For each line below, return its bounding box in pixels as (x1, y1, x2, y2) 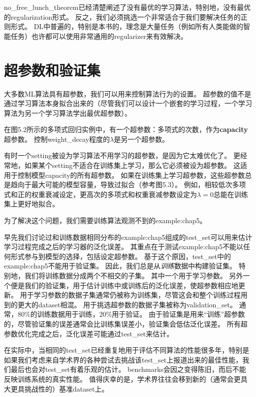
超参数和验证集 (4, 60, 101, 80)
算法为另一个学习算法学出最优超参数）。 (4, 107, 131, 118)
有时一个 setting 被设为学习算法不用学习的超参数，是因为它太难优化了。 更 (4, 150, 240, 161)
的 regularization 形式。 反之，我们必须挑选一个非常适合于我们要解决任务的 (4, 11, 241, 22)
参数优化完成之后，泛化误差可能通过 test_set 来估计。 (4, 328, 174, 338)
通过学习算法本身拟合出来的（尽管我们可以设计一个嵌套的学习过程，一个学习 (4, 98, 252, 108)
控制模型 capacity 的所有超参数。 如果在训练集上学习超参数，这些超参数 (17, 169, 245, 180)
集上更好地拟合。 (4, 198, 59, 209)
